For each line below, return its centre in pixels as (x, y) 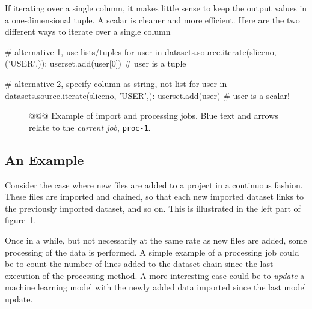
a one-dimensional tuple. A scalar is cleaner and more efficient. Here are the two (152, 19)
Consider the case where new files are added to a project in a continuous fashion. (154, 184)
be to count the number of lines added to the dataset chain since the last (139, 264)
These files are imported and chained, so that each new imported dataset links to (154, 196)
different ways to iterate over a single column (88, 31)
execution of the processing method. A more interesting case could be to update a (155, 275)
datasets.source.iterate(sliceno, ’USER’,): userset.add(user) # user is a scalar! (147, 95)
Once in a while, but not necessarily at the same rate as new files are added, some (156, 240)
